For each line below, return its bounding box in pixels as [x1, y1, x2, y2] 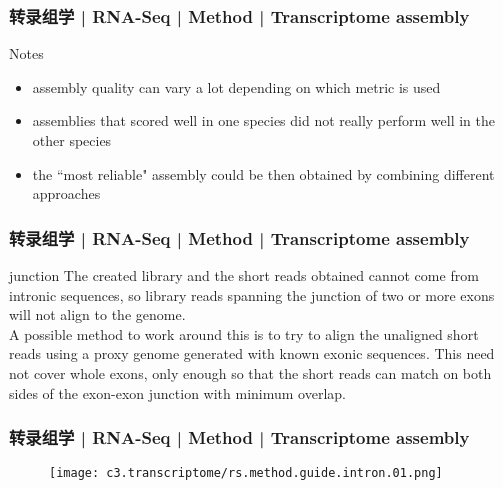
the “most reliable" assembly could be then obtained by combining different [32, 163, 495, 184]
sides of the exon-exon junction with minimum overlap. [9, 382, 346, 403]
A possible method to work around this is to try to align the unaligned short [9, 323, 479, 344]
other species [32, 130, 112, 150]
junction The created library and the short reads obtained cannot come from [9, 265, 479, 285]
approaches [32, 183, 101, 204]
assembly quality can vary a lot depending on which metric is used [32, 76, 441, 97]
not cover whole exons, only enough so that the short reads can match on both [9, 362, 492, 383]
